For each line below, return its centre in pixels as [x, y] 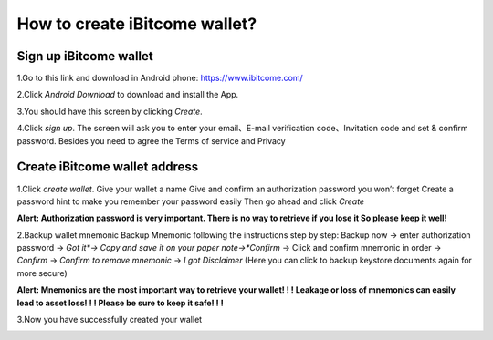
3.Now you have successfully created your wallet [110, 320]
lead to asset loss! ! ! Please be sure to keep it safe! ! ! [120, 303]
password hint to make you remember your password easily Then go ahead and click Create [191, 201]
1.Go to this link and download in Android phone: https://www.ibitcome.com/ [160, 78]
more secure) [42, 273]
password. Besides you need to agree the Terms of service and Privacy [152, 140]
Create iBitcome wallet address [108, 167]
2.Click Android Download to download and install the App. [128, 95]
